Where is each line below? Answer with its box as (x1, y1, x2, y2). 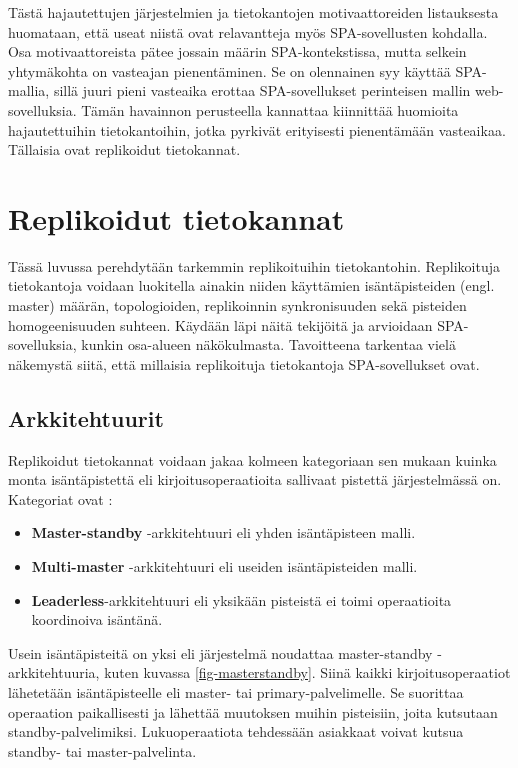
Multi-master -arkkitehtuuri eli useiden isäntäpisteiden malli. (31, 556, 418, 577)
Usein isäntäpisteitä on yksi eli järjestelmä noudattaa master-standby (8, 642, 433, 663)
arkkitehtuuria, (8, 662, 100, 683)
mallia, (8, 80, 50, 101)
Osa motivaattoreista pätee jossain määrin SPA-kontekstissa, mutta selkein (8, 41, 467, 62)
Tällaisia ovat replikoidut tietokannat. (8, 139, 241, 160)
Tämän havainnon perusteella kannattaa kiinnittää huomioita (81, 99, 459, 120)
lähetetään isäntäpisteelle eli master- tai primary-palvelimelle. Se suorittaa (8, 681, 464, 702)
